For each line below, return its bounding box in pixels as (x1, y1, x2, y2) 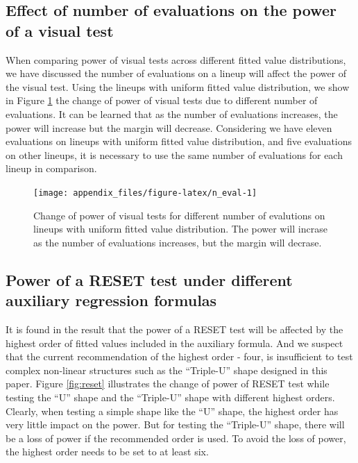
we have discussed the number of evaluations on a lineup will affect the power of (6, 66, 347, 81)
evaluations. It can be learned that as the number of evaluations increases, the (6, 106, 338, 121)
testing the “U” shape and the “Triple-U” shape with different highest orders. (6, 389, 335, 404)
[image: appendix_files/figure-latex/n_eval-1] (33, 187, 257, 198)
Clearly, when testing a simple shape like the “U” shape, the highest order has (6, 403, 339, 418)
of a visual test (6, 19, 114, 41)
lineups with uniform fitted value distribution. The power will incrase (33, 221, 327, 236)
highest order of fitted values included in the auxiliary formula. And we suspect (6, 335, 343, 350)
